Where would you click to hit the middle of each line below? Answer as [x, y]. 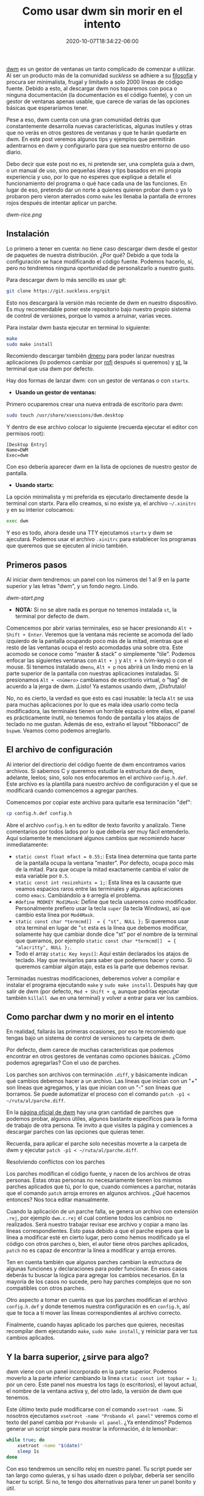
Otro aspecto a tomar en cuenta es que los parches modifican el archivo [97, 1300]
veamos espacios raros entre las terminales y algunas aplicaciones [99, 888]
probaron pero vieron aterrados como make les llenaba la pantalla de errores [101, 196]
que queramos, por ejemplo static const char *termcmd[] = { [96, 940]
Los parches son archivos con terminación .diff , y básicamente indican [97, 1074]
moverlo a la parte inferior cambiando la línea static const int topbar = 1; [102, 1378]
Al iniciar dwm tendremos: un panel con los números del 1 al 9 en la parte [98, 579]
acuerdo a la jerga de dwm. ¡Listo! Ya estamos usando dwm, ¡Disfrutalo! [96, 686]
